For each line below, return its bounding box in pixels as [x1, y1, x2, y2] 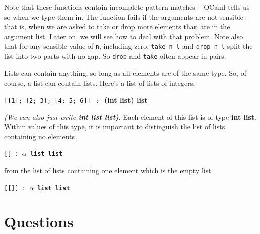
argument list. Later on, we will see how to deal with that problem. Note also [4, 31, 243, 41]
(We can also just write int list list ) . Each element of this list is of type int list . [4, 111, 256, 122]
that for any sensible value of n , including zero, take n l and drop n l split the [4, 41, 253, 51]
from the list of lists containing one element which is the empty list [4, 165, 211, 175]
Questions [4, 211, 74, 232]
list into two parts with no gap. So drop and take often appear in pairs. [4, 51, 226, 61]
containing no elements [4, 131, 75, 141]
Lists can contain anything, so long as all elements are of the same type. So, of [4, 67, 246, 78]
